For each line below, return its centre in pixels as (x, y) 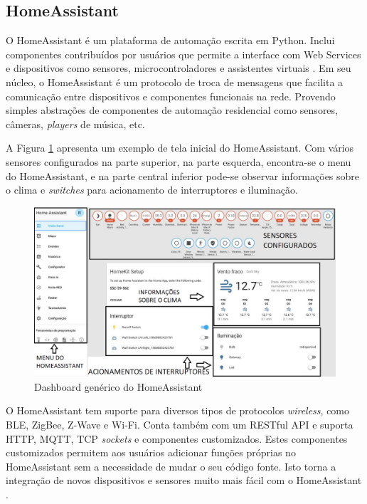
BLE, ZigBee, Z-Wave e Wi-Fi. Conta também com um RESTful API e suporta (180, 425)
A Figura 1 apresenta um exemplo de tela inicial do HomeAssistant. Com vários (180, 148)
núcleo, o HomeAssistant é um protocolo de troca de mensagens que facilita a (175, 82)
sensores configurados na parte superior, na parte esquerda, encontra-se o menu (179, 161)
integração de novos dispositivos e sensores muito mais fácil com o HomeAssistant (184, 480)
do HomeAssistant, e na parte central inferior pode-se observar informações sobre (183, 175)
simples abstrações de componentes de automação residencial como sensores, (172, 110)
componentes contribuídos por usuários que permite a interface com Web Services (183, 54)
